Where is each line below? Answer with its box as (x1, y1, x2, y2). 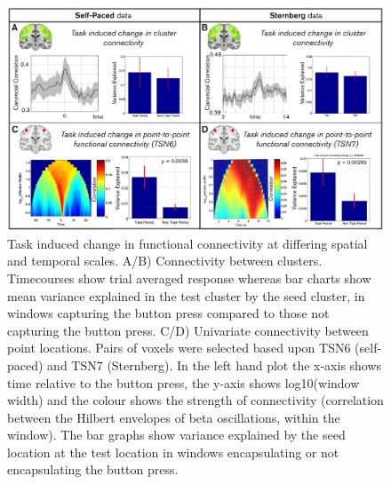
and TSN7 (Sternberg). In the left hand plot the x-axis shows (47, 355, 382, 374)
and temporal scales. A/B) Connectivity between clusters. (7, 251, 323, 270)
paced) (7, 355, 44, 374)
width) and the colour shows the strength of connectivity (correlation (7, 391, 384, 409)
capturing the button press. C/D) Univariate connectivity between (7, 321, 369, 339)
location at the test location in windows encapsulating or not (7, 442, 339, 461)
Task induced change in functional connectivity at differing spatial (7, 234, 368, 252)
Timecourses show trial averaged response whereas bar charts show (7, 268, 371, 287)
